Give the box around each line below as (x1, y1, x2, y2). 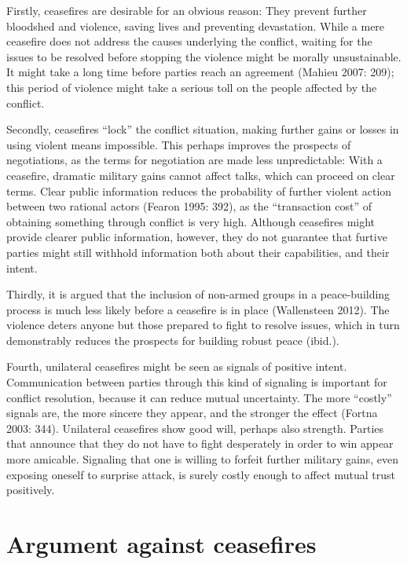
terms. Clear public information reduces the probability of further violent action (6, 182, 392, 199)
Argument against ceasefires (6, 528, 317, 559)
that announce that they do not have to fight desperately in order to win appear (6, 435, 394, 452)
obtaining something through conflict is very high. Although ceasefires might (6, 213, 376, 229)
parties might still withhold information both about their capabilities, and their (6, 244, 390, 260)
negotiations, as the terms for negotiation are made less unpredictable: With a (6, 152, 383, 168)
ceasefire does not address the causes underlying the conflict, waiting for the (6, 33, 372, 49)
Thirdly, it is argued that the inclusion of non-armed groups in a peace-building (6, 286, 390, 302)
